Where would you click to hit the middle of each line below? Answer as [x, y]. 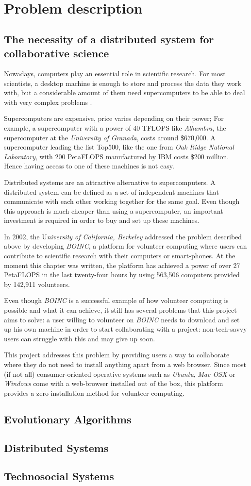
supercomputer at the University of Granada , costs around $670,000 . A [110, 137]
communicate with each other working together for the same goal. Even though [122, 201]
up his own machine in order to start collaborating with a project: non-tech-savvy [125, 329]
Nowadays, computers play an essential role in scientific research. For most [115, 73]
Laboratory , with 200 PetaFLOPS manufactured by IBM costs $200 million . [117, 156]
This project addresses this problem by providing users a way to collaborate [117, 355]
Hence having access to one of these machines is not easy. [89, 166]
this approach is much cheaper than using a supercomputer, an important [114, 210]
